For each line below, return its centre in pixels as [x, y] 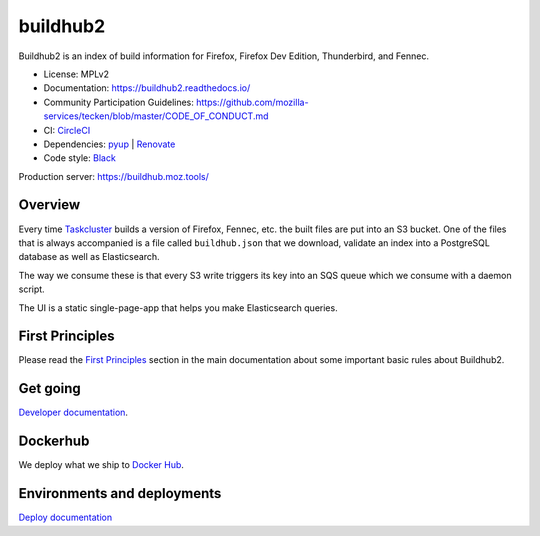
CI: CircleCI [67, 130]
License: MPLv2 [76, 74]
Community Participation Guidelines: [119, 102]
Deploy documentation [65, 517]
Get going [50, 388]
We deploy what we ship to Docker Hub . [101, 465]
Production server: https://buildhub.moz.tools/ [114, 176]
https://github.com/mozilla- [252, 102]
